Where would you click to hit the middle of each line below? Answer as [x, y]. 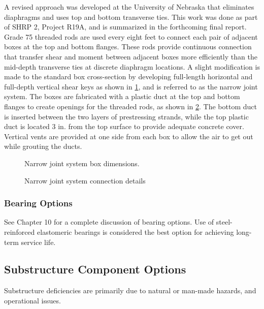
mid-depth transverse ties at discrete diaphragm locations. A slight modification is [132, 66]
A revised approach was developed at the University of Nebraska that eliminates [129, 7]
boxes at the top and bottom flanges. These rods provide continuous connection [128, 47]
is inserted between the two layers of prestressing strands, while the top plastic [126, 116]
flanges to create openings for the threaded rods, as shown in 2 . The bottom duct [130, 106]
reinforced [20, 231]
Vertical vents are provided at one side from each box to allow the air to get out [129, 136]
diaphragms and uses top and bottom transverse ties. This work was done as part [131, 17]
